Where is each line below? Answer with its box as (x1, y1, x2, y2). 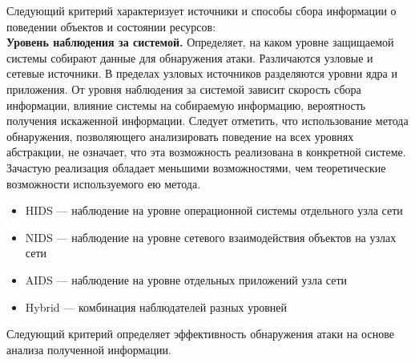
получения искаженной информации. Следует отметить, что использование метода (6, 112, 409, 129)
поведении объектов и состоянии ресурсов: (6, 18, 216, 34)
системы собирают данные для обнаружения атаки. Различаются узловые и (6, 49, 373, 66)
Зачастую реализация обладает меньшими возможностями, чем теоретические (6, 159, 386, 175)
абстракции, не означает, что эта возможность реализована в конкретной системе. (6, 143, 406, 160)
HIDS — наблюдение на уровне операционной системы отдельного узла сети (25, 202, 403, 219)
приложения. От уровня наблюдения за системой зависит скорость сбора (6, 80, 361, 97)
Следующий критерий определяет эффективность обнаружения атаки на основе (6, 325, 394, 342)
